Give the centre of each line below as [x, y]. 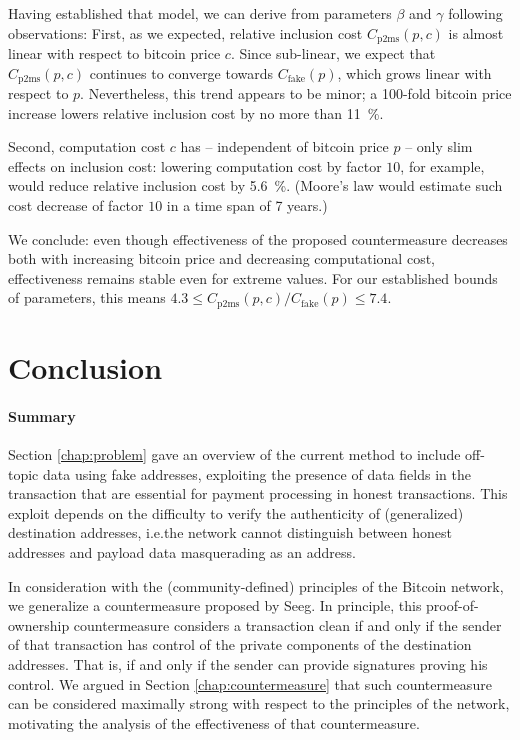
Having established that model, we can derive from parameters [200, 13]
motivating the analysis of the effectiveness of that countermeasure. [214, 722]
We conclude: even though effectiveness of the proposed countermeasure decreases [258, 238]
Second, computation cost [87, 146]
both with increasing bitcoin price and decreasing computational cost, [221, 258]
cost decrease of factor [76, 205]
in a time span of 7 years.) [247, 205]
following [475, 13]
